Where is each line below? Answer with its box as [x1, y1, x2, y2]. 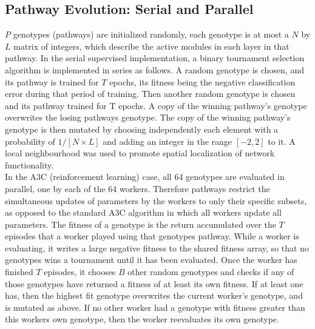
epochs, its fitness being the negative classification [109, 75, 296, 88]
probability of [5, 135, 55, 147]
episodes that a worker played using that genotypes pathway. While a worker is [5, 230, 299, 242]
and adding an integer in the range [103, 135, 232, 147]
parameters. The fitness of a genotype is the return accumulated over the [5, 218, 276, 230]
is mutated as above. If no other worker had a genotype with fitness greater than [5, 301, 305, 313]
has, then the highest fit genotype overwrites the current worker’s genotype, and [5, 289, 303, 302]
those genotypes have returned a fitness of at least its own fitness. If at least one [5, 277, 303, 290]
